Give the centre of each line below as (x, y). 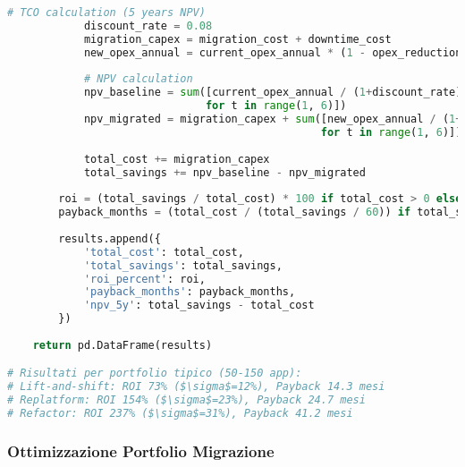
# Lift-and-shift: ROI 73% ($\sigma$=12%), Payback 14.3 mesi (196, 387)
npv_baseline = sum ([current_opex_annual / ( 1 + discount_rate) (273, 93)
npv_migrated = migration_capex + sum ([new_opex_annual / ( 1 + (273, 119)
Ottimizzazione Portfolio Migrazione (141, 450)
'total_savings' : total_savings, (183, 265)
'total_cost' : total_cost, (164, 252)
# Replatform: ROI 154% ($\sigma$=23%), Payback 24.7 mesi (186, 400)
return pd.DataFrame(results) (123, 345)
